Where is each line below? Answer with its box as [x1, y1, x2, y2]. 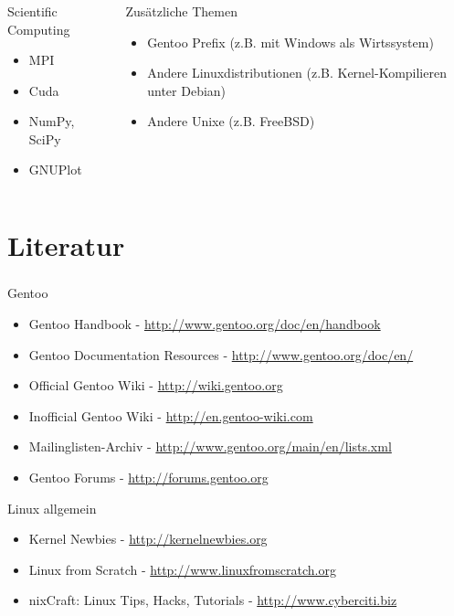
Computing [7, 19, 70, 38]
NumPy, [28, 112, 75, 131]
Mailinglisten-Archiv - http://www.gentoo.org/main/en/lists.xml [28, 437, 392, 456]
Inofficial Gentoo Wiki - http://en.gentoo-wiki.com [28, 406, 313, 425]
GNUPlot [28, 160, 82, 179]
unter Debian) [147, 80, 227, 100]
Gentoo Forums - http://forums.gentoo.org [28, 467, 269, 486]
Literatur [7, 227, 125, 264]
